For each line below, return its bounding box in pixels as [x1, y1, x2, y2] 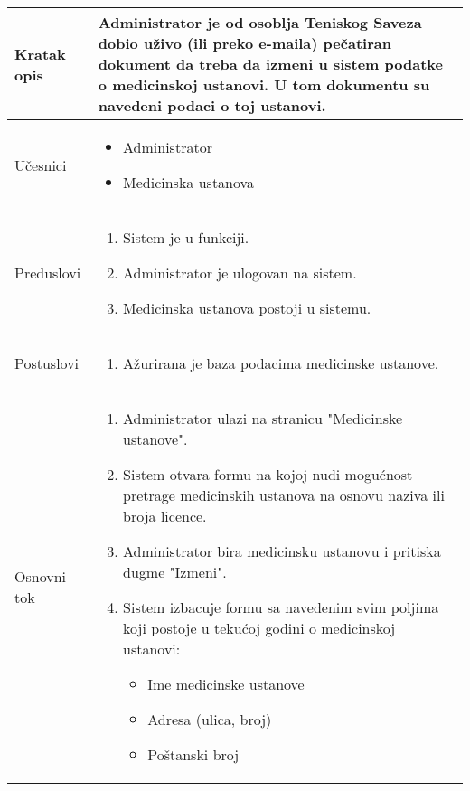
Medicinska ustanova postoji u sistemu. [123, 297, 371, 318]
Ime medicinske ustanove [147, 673, 305, 694]
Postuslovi [14, 353, 80, 373]
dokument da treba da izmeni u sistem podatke [98, 53, 443, 74]
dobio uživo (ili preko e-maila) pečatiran [98, 33, 391, 53]
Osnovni [14, 565, 66, 587]
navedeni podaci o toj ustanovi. [98, 95, 326, 116]
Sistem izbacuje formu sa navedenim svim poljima [123, 597, 439, 617]
